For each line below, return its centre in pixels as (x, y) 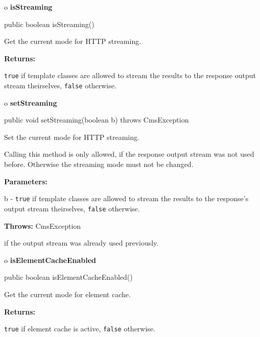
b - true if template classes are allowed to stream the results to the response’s (126, 198)
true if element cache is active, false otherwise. (80, 329)
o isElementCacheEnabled (50, 260)
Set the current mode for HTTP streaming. (72, 137)
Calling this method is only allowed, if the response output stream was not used (129, 154)
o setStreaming (31, 102)
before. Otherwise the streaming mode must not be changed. (99, 164)
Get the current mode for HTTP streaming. (73, 41)
